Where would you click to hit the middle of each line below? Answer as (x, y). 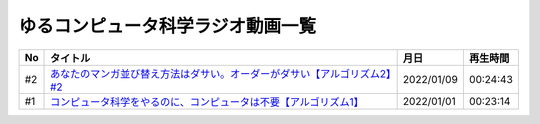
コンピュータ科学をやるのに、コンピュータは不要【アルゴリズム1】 (207, 102)
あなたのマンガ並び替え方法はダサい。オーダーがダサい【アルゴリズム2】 (221, 73)
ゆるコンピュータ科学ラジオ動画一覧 (167, 26)
